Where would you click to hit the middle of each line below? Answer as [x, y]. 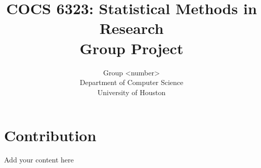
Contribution [50, 135]
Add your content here [39, 160]
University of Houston [132, 92]
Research [132, 28]
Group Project [132, 48]
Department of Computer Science [132, 82]
